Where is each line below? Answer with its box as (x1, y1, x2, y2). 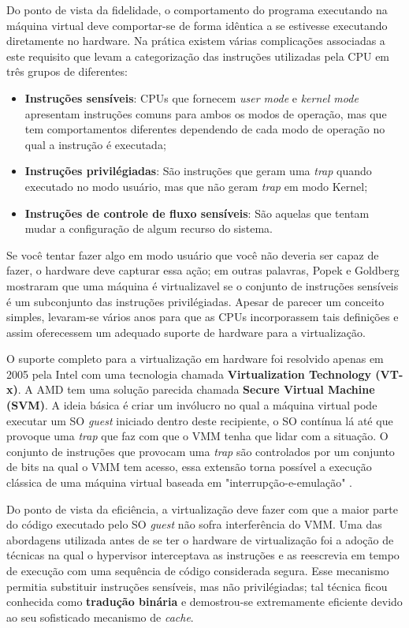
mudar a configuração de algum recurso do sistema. (24, 220, 273, 237)
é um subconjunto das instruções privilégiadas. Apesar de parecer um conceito (6, 293, 385, 309)
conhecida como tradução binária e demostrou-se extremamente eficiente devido (6, 593, 403, 610)
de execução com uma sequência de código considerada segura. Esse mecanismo (6, 563, 389, 578)
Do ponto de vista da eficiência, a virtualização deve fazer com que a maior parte (6, 500, 398, 517)
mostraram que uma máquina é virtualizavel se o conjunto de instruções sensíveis (6, 277, 399, 293)
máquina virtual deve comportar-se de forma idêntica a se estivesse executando (6, 17, 388, 33)
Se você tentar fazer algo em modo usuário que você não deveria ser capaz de (6, 246, 379, 263)
